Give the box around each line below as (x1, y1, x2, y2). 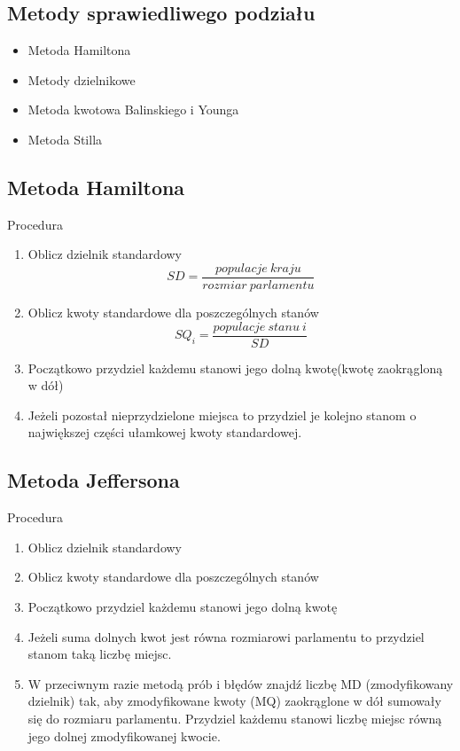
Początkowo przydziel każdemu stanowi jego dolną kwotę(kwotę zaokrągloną (27, 358, 443, 377)
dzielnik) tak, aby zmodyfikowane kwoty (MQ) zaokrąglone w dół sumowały (27, 692, 441, 710)
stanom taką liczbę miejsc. (27, 645, 172, 663)
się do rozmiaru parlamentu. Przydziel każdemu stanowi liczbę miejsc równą (27, 709, 442, 728)
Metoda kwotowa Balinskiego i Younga (27, 100, 239, 119)
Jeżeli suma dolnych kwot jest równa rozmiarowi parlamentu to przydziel (27, 627, 425, 645)
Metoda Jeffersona (7, 466, 180, 494)
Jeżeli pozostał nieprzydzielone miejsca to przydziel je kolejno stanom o (27, 405, 417, 424)
